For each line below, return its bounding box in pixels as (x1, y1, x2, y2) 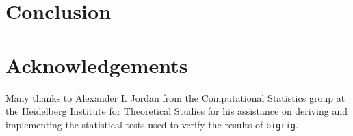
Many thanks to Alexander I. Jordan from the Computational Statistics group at (5, 90, 345, 105)
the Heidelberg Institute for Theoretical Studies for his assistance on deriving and (5, 104, 348, 118)
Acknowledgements (5, 51, 188, 79)
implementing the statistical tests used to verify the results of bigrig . (5, 117, 298, 131)
